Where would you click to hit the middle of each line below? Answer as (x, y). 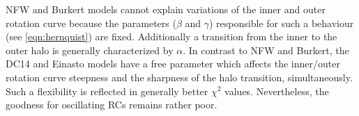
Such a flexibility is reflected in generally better (107, 91)
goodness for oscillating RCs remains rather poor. (112, 105)
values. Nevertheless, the (277, 91)
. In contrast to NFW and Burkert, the (266, 50)
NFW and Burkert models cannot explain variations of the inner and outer (166, 9)
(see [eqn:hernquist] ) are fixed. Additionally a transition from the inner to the (171, 36)
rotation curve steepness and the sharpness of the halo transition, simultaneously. (179, 77)
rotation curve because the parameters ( (91, 23)
